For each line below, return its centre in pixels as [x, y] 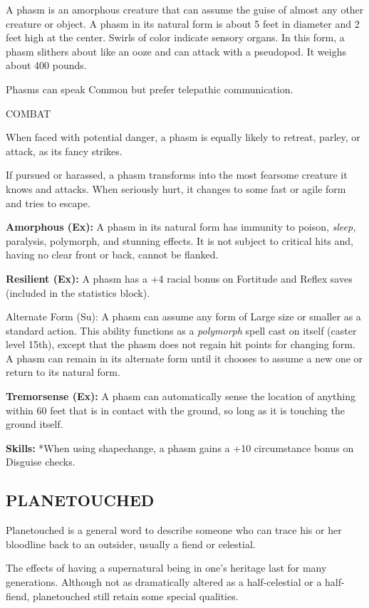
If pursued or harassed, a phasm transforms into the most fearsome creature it [177, 175]
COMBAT [28, 113]
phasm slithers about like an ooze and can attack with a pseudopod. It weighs [176, 51]
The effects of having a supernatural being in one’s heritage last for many [166, 568]
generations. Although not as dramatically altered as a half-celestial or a [164, 582]
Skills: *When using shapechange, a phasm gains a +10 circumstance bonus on [180, 447]
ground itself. [35, 424]
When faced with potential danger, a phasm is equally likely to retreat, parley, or [183, 137]
